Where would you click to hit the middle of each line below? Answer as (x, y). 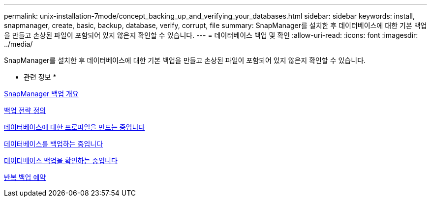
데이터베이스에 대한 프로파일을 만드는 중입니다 (75, 127)
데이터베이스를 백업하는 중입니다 (54, 144)
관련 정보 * (40, 77)
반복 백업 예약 (25, 177)
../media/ (18, 44)
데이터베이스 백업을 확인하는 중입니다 (61, 160)
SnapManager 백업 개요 (41, 94)
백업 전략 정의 (25, 110)
